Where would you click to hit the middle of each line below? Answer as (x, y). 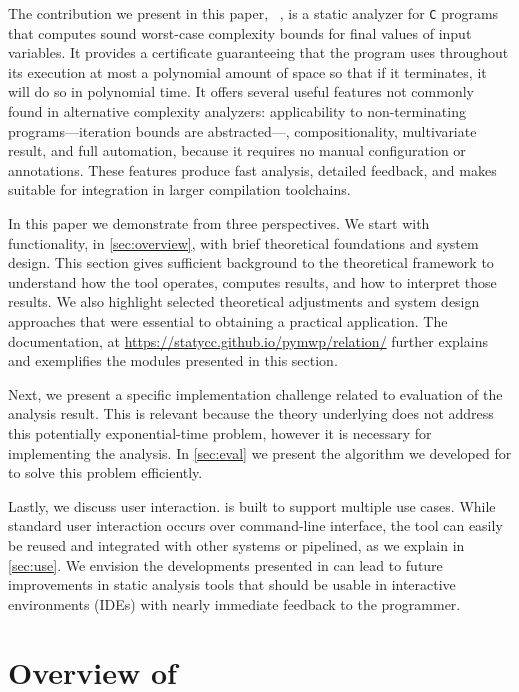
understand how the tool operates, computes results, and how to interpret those (252, 281)
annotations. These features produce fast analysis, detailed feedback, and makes (252, 169)
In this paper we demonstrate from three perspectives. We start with (219, 223)
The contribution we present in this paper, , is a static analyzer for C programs (253, 13)
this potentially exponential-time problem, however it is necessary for (220, 432)
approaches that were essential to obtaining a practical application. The (228, 320)
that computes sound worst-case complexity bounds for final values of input (240, 32)
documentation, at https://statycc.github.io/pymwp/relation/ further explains (248, 340)
